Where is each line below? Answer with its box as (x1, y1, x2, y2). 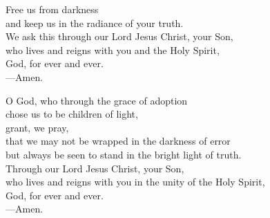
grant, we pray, (6, 120, 69, 134)
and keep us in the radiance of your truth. (6, 15, 184, 30)
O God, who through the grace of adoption (6, 93, 188, 107)
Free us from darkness (6, 2, 99, 16)
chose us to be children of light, (6, 107, 138, 121)
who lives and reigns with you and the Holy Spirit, (6, 42, 220, 57)
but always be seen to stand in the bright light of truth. (6, 147, 242, 161)
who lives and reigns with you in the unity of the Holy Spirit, (6, 174, 265, 189)
